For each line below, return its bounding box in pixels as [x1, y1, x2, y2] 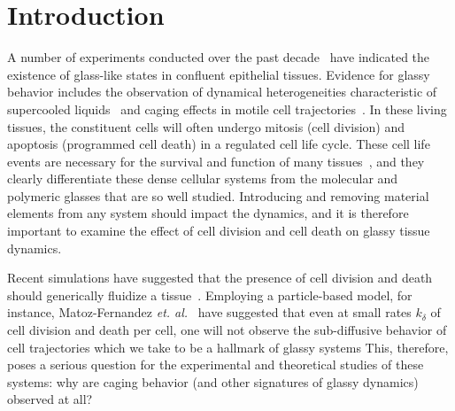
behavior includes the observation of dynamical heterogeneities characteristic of [7, 82, 437, 101]
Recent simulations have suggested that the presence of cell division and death [7, 268, 433, 287]
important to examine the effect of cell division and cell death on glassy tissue [7, 221, 430, 240]
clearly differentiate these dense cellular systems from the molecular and [7, 169, 398, 188]
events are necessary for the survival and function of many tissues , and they [7, 151, 425, 170]
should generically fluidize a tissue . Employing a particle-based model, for [7, 285, 413, 304]
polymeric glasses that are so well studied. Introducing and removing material [7, 186, 429, 205]
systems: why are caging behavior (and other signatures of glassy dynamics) [7, 372, 419, 391]
